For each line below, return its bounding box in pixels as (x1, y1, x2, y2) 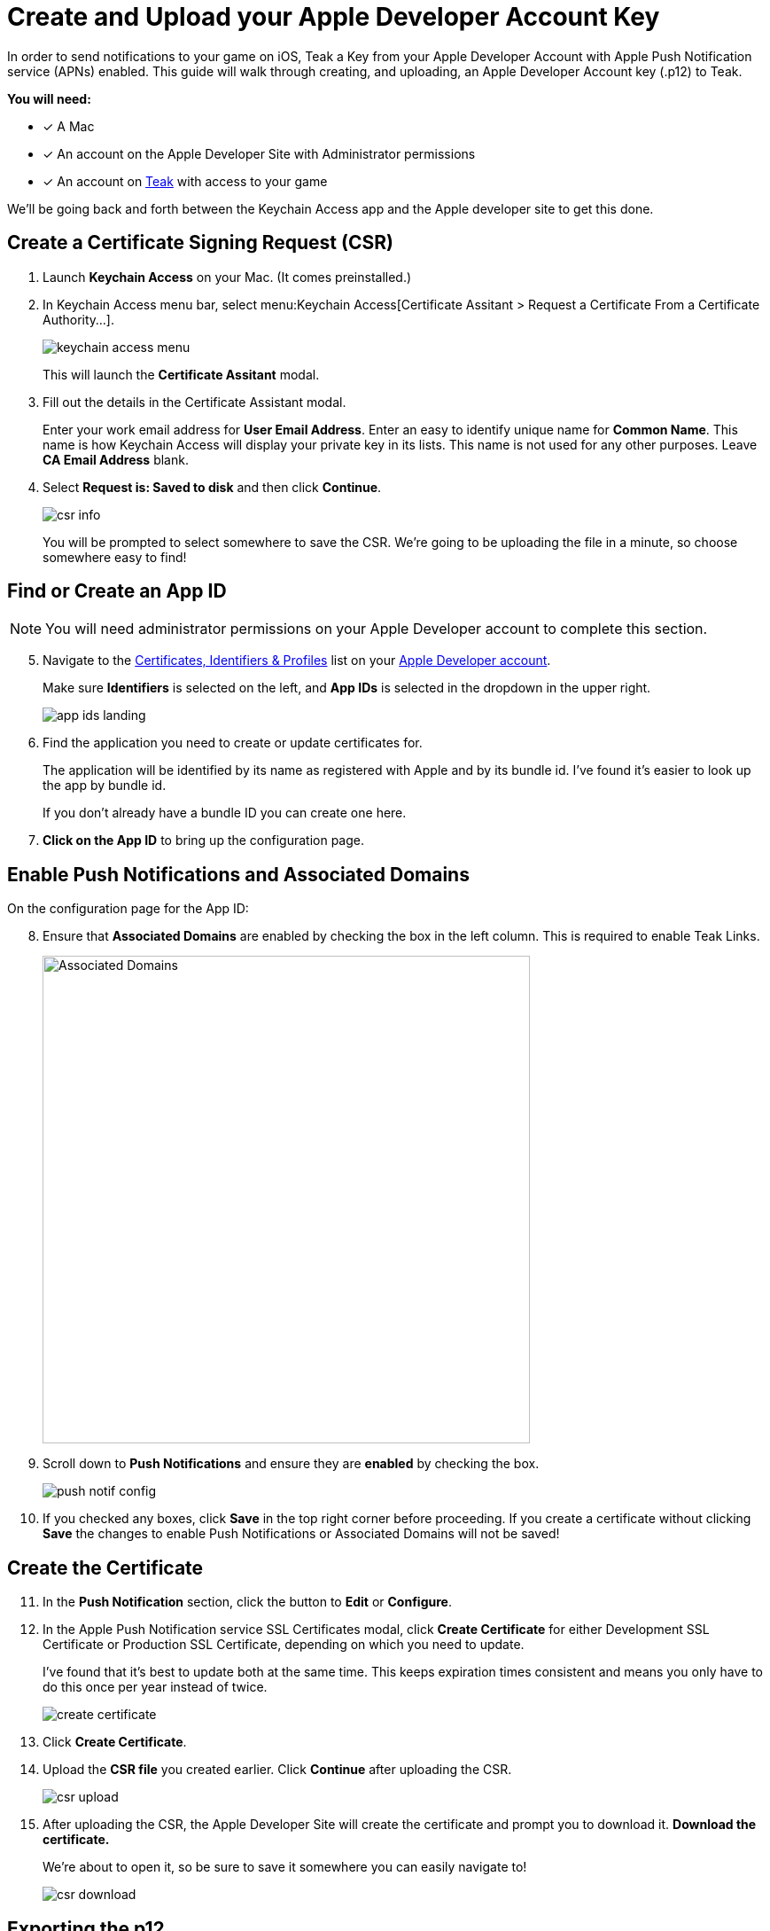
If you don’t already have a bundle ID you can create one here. (43, 805, 407, 821)
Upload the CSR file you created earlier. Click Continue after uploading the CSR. (43, 1762, 512, 1778)
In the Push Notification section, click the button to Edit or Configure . (43, 1594, 452, 1610)
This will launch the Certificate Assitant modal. (43, 366, 320, 382)
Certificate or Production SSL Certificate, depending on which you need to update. (43, 1637, 525, 1653)
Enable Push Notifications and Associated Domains (7, 863, 470, 886)
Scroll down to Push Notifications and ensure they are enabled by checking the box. (43, 1456, 540, 1472)
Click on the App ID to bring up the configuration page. (43, 833, 365, 848)
